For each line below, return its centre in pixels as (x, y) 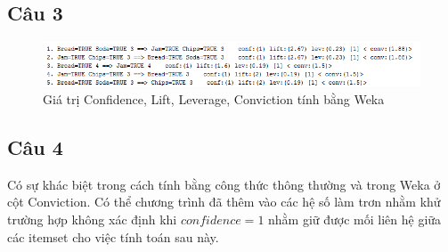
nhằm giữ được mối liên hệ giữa (355, 219)
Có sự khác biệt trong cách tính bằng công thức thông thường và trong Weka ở (224, 184)
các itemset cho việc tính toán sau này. (113, 236)
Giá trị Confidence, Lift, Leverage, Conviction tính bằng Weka (214, 99)
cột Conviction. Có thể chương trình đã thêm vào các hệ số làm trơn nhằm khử (224, 202)
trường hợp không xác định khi (92, 219)
